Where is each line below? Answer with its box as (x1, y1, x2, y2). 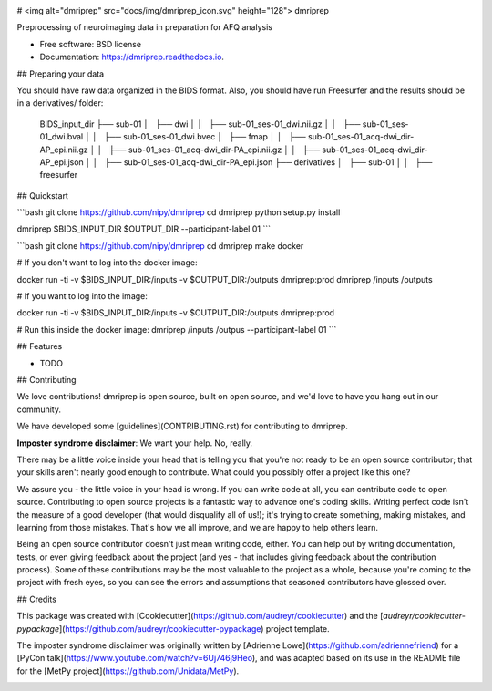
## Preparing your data (16, 68, 105, 79)
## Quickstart (16, 190, 68, 201)
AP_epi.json (39, 156, 84, 168)
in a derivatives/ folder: (16, 98, 104, 108)
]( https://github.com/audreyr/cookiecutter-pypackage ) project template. (58, 623, 330, 634)
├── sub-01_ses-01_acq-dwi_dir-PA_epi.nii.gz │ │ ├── (108, 144, 321, 155)
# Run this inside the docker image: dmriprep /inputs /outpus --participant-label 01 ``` (16, 324, 337, 335)
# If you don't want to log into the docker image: (16, 257, 198, 268)
